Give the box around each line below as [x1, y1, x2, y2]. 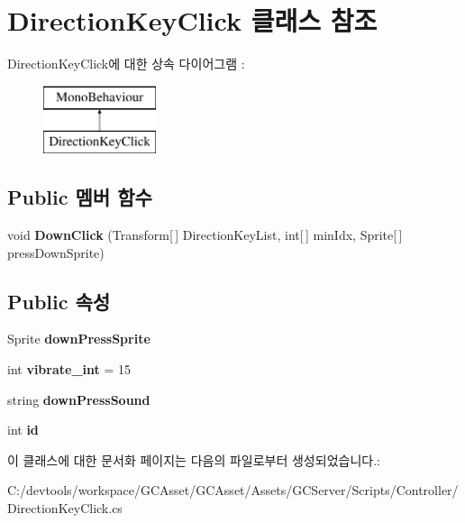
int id [7, 420, 39, 439]
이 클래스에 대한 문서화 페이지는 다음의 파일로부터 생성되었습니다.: [7, 450, 380, 469]
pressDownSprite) [7, 243, 105, 261]
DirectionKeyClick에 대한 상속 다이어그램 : [7, 54, 245, 73]
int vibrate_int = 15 [7, 360, 132, 379]
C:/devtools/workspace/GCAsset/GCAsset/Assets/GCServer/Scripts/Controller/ [7, 481, 459, 500]
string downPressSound [7, 390, 150, 408]
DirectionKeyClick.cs [7, 499, 123, 518]
